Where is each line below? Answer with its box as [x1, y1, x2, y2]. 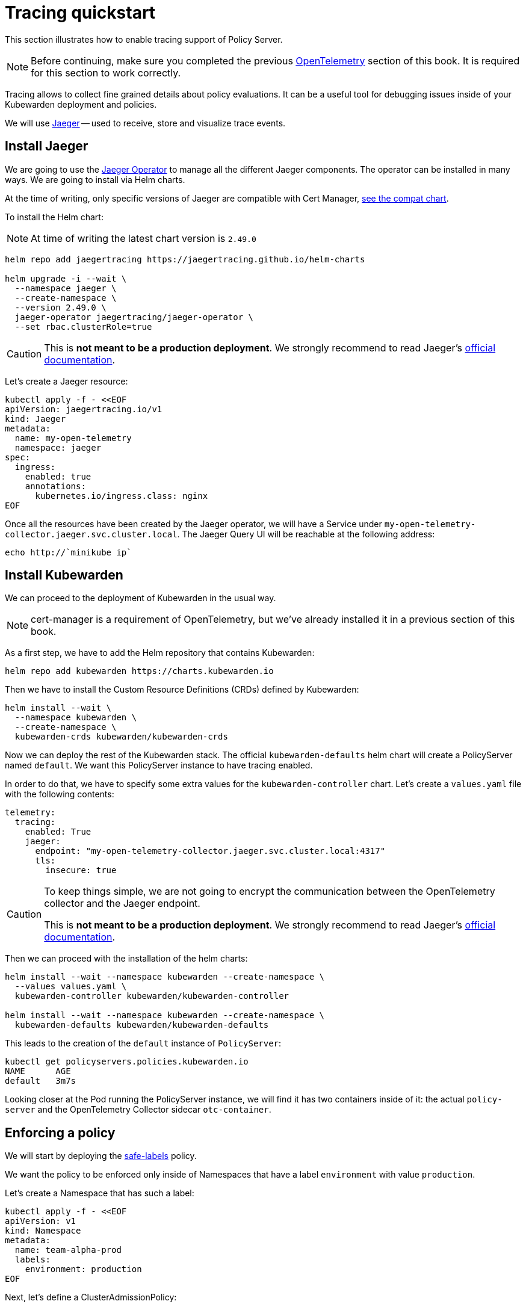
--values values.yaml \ [14, 981, 127, 992]
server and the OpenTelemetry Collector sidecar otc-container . [5, 1104, 271, 1115]
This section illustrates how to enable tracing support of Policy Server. [5, 34, 283, 45]
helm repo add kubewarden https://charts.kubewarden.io [5, 666, 274, 676]
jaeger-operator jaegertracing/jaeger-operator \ [14, 312, 254, 322]
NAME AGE [5, 1066, 71, 1077]
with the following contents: [5, 789, 114, 800]
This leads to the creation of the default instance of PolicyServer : [5, 1038, 282, 1049]
